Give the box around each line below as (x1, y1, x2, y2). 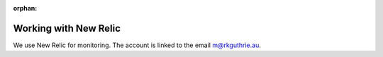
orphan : (13, 4, 38, 12)
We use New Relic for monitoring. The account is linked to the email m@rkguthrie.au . (13, 41, 262, 49)
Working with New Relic (13, 22, 121, 34)
